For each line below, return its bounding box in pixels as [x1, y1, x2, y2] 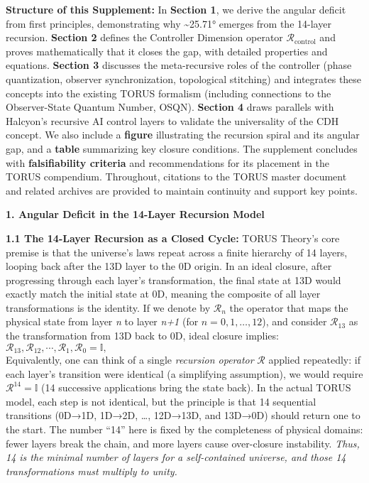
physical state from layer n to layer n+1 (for [6, 314, 199, 329]
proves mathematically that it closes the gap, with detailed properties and [6, 43, 328, 58]
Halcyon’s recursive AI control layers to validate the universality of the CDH [6, 113, 339, 128]
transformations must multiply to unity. [6, 463, 177, 478]
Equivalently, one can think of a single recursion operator [6, 352, 254, 367]
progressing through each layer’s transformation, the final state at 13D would [6, 272, 341, 287]
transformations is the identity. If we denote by [6, 300, 211, 315]
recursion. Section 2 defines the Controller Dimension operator [6, 30, 283, 45]
